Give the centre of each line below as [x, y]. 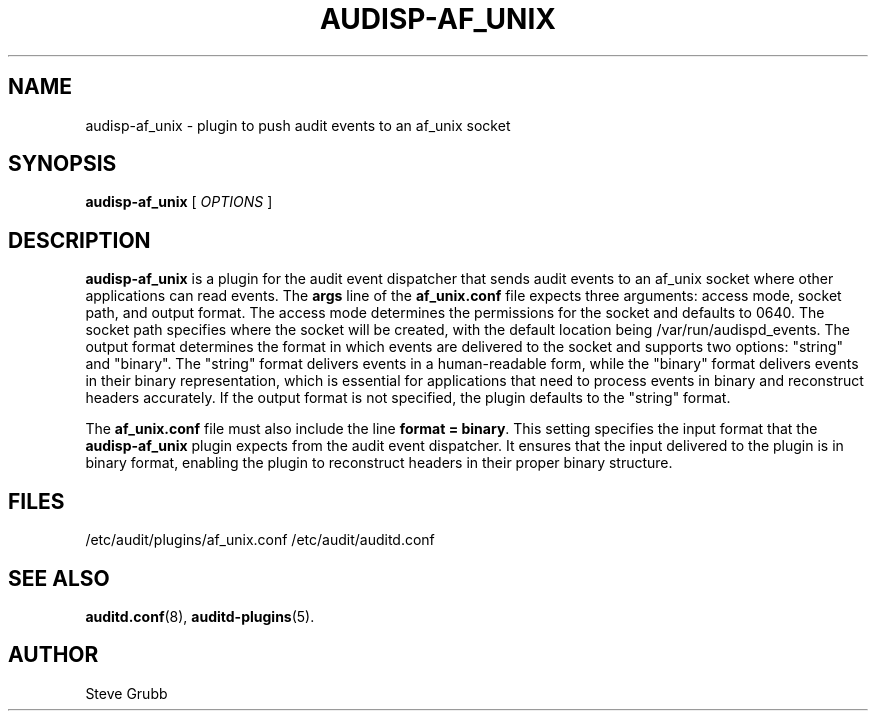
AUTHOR [53, 655]
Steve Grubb [126, 693]
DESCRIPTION [79, 240]
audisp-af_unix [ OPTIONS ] [179, 202]
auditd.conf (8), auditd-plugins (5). [200, 616]
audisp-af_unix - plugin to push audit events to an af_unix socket [298, 125]
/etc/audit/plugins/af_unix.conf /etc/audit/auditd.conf [260, 540]
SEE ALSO [59, 578]
